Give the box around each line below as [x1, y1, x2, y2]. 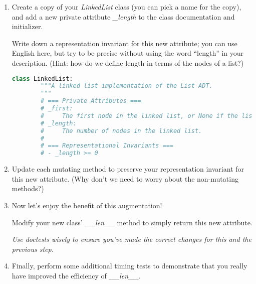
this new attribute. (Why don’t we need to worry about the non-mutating [12, 173, 238, 184]
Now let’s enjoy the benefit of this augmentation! [12, 200, 162, 210]
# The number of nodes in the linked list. [41, 127, 202, 134]
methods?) [12, 183, 44, 194]
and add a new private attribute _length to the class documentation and [12, 11, 235, 22]
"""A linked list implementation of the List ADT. [41, 82, 213, 90]
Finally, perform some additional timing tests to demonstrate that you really [12, 260, 247, 271]
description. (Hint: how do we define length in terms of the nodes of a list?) [12, 57, 244, 68]
